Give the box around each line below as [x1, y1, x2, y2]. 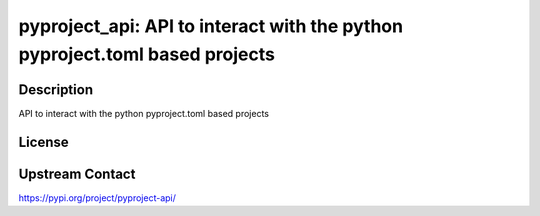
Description [18, 81, 94, 98]
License [18, 133, 69, 150]
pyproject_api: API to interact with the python [18, 15, 404, 37]
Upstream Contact [18, 165, 136, 182]
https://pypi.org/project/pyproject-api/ [18, 191, 177, 204]
